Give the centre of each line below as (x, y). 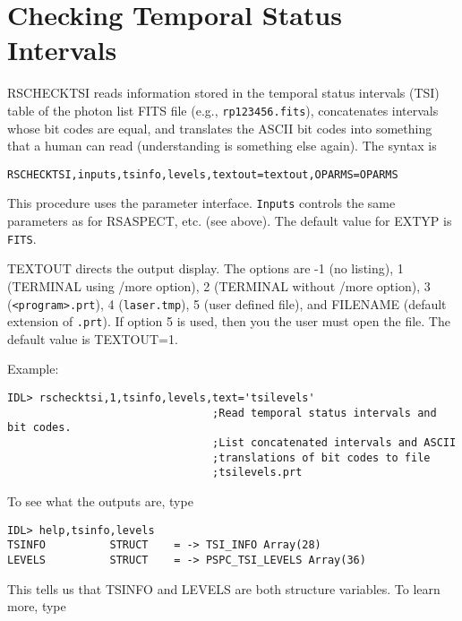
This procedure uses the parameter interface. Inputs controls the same (201, 203)
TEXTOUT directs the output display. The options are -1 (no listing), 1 (205, 268)
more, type (37, 606)
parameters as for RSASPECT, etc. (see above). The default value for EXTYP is (230, 221)
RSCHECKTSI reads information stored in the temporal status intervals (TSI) (223, 93)
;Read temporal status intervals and (325, 413)
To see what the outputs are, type (100, 500)
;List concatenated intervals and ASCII (334, 442)
